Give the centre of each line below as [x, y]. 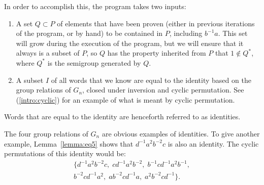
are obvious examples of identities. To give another [181, 133]
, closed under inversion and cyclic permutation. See [163, 90]
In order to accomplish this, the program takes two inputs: [95, 6]
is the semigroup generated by [94, 62]
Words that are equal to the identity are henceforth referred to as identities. [122, 117]
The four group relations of [46, 133]
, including [186, 33]
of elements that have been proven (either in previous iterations [156, 23]
